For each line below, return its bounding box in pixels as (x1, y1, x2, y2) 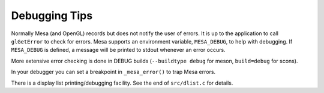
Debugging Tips (11, 9, 93, 22)
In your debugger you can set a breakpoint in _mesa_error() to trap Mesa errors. (11, 69, 216, 76)
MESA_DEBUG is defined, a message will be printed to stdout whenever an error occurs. (11, 46, 226, 54)
